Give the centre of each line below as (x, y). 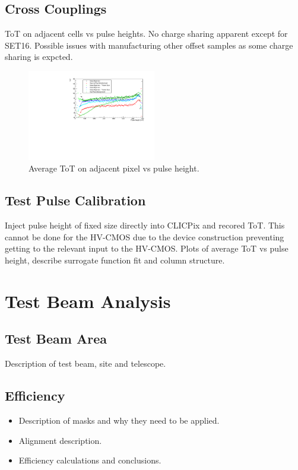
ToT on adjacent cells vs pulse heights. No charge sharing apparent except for (146, 34)
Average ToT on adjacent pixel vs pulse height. (114, 168)
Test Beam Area (56, 339)
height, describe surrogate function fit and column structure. (115, 260)
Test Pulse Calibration (75, 200)
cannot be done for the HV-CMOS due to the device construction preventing (145, 236)
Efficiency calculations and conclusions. (90, 460)
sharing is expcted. (39, 57)
